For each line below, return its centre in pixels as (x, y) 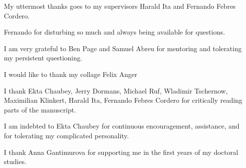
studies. (15, 161)
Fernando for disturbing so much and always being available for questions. (114, 32)
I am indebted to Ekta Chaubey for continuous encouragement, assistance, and (122, 126)
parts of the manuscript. (40, 109)
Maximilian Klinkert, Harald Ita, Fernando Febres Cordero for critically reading (123, 100)
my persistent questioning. (43, 58)
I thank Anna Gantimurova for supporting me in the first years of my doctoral (121, 152)
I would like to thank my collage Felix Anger (71, 74)
